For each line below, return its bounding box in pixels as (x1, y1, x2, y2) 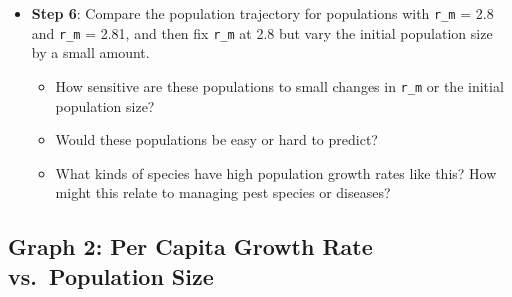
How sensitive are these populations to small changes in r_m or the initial (55, 75, 504, 96)
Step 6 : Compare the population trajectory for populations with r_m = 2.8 (31, 3, 494, 23)
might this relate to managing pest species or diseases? (55, 182, 391, 203)
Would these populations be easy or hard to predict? (55, 129, 378, 150)
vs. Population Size (8, 260, 214, 291)
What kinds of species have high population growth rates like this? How (55, 162, 497, 183)
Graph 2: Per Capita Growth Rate (8, 231, 373, 262)
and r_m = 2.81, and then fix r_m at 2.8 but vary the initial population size (31, 22, 493, 43)
